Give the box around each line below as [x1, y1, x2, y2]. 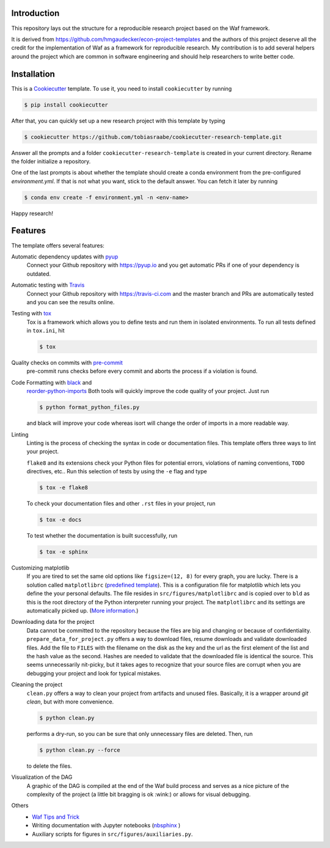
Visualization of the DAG [11, 773, 73, 781]
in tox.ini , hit [26, 327, 65, 334]
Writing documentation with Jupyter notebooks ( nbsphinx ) [32, 822, 181, 829]
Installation [11, 69, 55, 79]
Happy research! [11, 209, 54, 217]
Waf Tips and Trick [32, 813, 79, 820]
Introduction [11, 8, 60, 18]
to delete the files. [26, 762, 73, 770]
